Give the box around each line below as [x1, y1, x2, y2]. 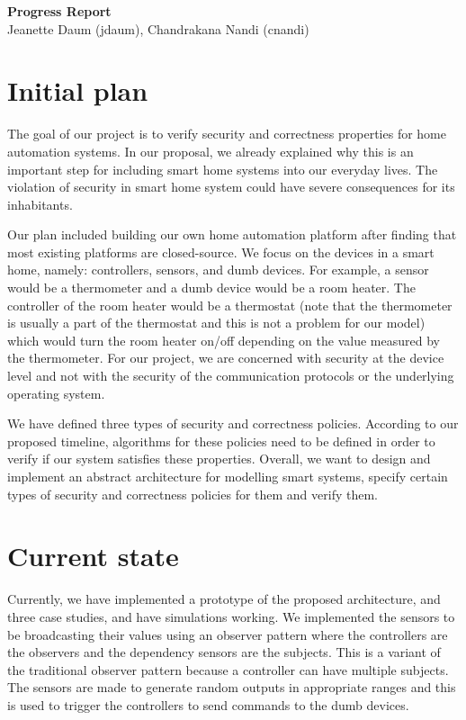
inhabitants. [7, 194, 73, 213]
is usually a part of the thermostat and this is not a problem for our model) [7, 313, 426, 332]
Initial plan [7, 72, 148, 109]
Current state [7, 537, 179, 574]
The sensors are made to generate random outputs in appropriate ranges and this [7, 678, 456, 697]
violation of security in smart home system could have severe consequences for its [7, 177, 455, 196]
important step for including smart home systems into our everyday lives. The [7, 159, 438, 178]
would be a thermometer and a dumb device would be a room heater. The [7, 278, 416, 297]
